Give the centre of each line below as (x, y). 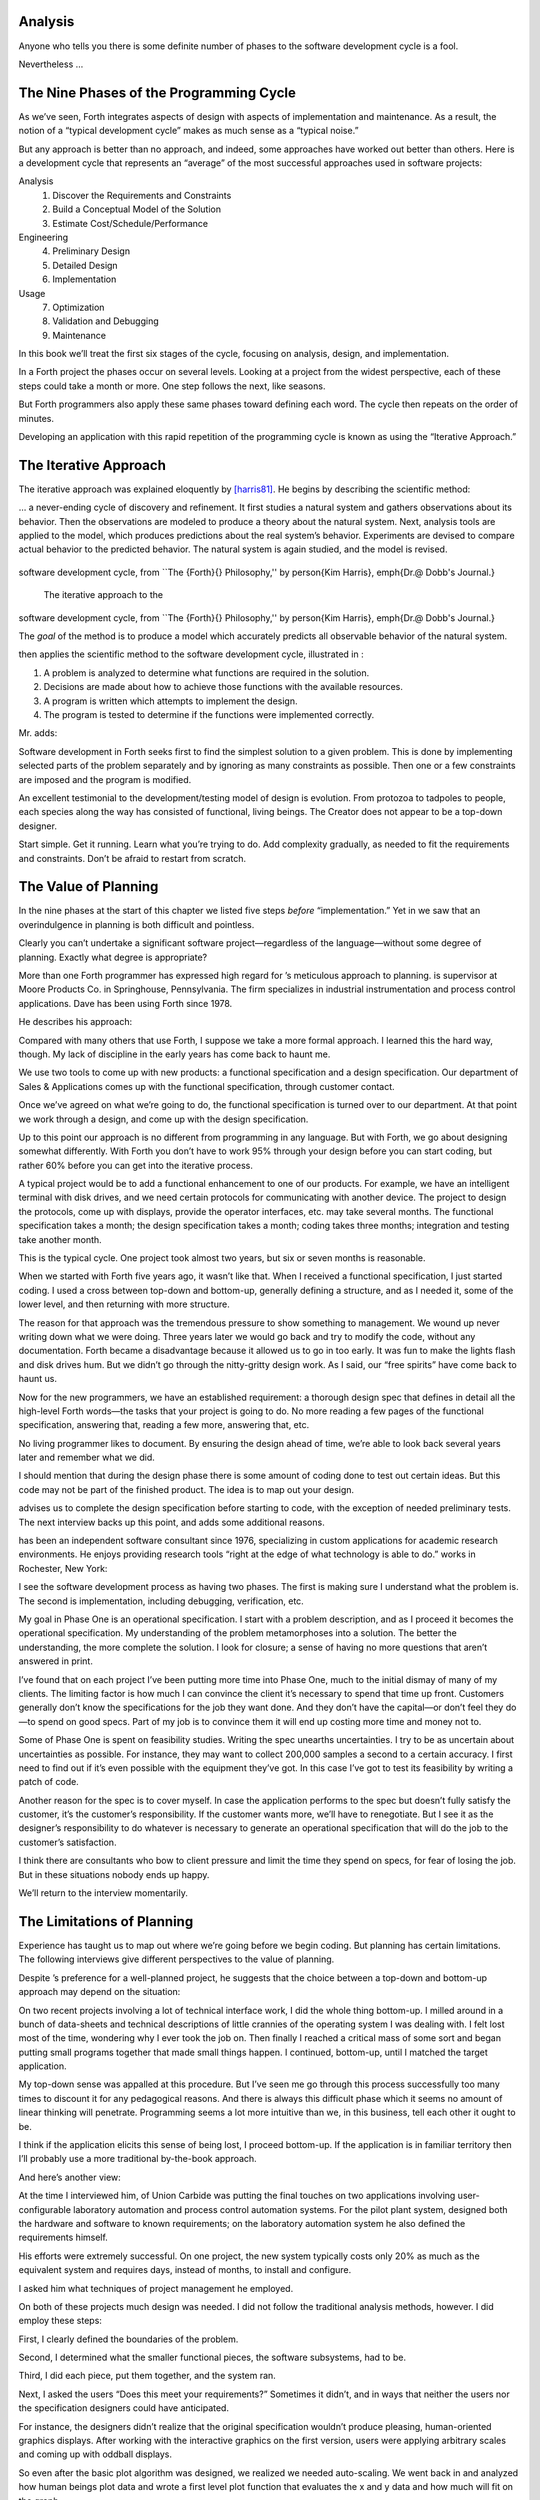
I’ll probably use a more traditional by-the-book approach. (137, 2159)
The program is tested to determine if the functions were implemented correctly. (209, 714)
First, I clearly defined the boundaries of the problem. (128, 2339)
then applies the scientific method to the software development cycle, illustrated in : (191, 654)
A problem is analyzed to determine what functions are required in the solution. (206, 672)
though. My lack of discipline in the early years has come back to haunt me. (174, 1054)
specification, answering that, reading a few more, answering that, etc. (164, 1425)
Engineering (43, 237)
